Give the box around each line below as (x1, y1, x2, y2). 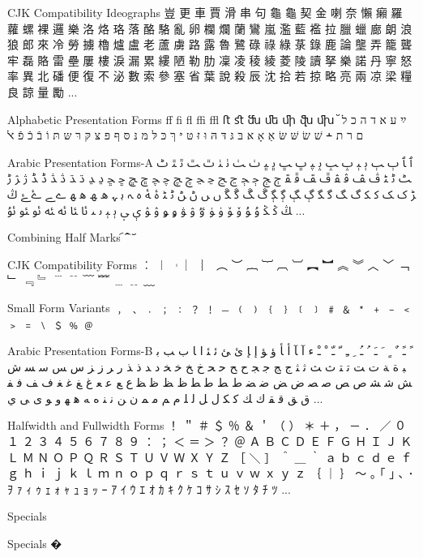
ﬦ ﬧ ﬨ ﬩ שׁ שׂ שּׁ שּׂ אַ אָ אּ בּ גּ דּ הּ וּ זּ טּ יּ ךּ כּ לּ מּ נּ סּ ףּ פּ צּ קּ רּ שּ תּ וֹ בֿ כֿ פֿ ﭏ (7, 126, 364, 144)
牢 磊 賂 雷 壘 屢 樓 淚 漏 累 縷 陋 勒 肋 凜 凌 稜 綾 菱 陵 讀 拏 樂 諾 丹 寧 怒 (7, 51, 412, 68)
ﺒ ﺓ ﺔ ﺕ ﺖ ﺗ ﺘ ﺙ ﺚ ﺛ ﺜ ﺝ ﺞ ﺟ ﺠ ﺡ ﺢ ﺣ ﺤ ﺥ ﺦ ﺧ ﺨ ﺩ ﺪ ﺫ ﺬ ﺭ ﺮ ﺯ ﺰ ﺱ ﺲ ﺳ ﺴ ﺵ (7, 358, 407, 375)
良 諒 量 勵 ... (7, 83, 78, 100)
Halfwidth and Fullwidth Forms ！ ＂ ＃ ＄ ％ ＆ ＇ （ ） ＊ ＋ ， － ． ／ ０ (7, 417, 407, 434)
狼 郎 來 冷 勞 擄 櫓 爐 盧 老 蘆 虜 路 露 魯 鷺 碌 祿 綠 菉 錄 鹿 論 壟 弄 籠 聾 (7, 36, 412, 53)
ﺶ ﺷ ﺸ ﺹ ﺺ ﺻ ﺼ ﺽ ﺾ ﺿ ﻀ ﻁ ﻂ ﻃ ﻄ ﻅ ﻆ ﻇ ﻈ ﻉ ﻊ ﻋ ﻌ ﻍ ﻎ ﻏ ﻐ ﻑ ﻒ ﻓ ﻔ (7, 374, 412, 391)
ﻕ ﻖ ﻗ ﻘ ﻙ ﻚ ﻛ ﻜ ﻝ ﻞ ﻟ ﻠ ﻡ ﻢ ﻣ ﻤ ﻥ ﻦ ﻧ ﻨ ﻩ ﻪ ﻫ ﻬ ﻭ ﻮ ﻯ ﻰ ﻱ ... (7, 389, 323, 406)
